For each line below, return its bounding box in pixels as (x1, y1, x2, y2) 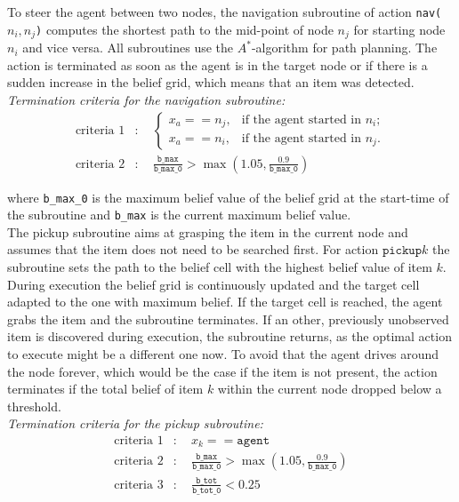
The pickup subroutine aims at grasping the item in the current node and (7, 222, 408, 241)
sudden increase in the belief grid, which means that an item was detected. (7, 73, 415, 92)
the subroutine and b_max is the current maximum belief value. (7, 205, 351, 224)
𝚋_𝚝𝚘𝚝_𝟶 (192, 485, 221, 495)
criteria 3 (114, 478, 164, 491)
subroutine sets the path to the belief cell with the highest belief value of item (7, 258, 432, 276)
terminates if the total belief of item (7, 379, 204, 398)
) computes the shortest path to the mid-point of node (36, 20, 334, 38)
